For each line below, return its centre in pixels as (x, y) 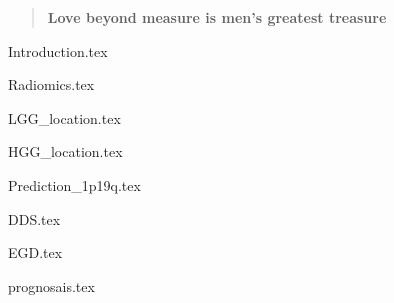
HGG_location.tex (65, 151)
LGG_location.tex (64, 117)
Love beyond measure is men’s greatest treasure (217, 17)
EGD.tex (35, 252)
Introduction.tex (58, 50)
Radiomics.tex (51, 84)
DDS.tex (34, 218)
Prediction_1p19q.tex (74, 184)
